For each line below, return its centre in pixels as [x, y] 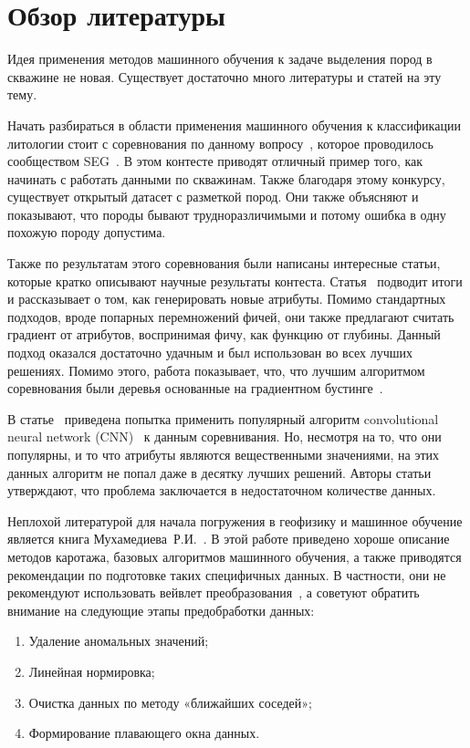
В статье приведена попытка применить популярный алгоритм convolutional [223, 418]
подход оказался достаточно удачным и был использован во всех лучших [210, 353]
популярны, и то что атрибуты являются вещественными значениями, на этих [224, 454]
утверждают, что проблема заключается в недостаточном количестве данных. [222, 490]
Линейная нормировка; [92, 671]
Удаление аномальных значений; [119, 641]
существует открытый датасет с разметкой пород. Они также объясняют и [213, 197]
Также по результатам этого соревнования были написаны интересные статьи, [224, 263]
